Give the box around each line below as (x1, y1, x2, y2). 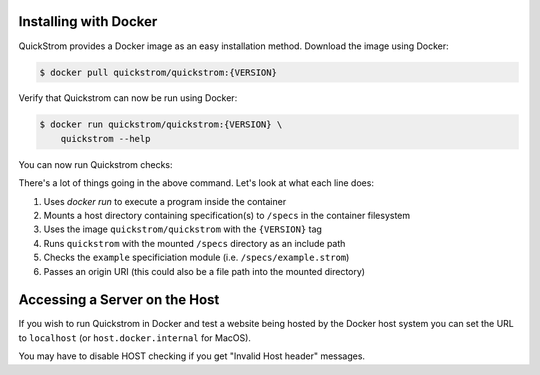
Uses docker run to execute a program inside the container (43, 195, 287, 207)
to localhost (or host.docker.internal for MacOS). (18, 331, 252, 344)
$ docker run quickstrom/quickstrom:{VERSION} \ (39, 119, 283, 130)
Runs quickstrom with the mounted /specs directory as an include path (43, 237, 346, 249)
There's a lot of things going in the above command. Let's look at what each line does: (18, 177, 375, 189)
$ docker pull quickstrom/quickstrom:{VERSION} (39, 66, 277, 78)
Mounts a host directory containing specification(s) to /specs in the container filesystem (43, 210, 411, 222)
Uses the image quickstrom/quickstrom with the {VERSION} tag (43, 223, 322, 235)
